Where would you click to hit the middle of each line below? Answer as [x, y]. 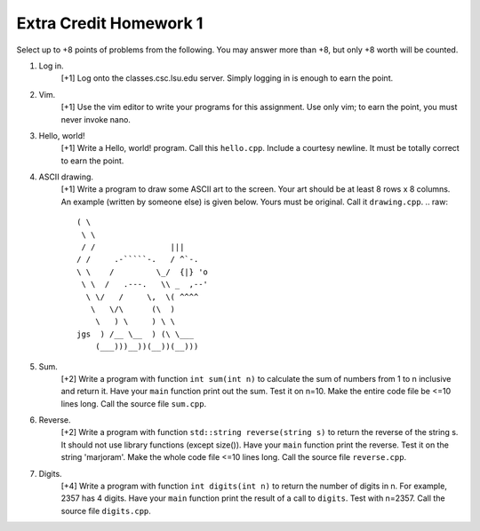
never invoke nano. [96, 119]
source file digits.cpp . [106, 511]
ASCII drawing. [66, 177]
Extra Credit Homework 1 [110, 23]
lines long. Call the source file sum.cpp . [134, 403]
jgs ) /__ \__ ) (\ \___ [136, 334]
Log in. [51, 66]
